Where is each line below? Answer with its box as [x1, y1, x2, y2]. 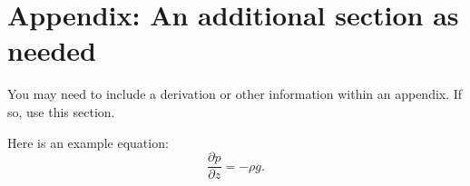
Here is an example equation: [7, 132, 169, 152]
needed [7, 32, 96, 69]
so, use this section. [7, 102, 115, 121]
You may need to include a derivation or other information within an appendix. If [7, 84, 463, 103]
